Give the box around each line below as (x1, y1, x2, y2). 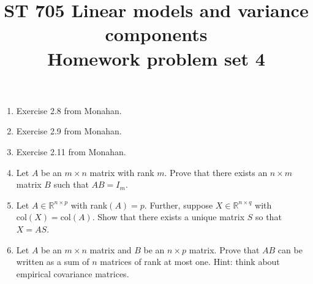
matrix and (89, 243, 132, 256)
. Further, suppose (144, 198, 213, 211)
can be (277, 243, 303, 256)
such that (53, 178, 89, 191)
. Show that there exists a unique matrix (92, 210, 245, 223)
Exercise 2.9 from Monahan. (16, 125, 122, 137)
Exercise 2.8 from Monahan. (16, 104, 122, 117)
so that (255, 210, 282, 223)
